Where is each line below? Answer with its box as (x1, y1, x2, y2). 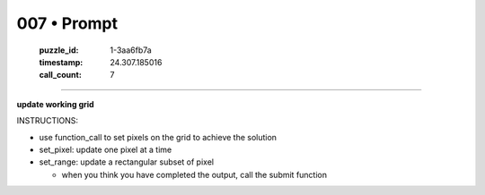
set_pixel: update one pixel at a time (39, 144, 172, 155)
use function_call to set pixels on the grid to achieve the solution (39, 131, 278, 142)
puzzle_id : (39, 45, 79, 55)
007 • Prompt (16, 13, 119, 33)
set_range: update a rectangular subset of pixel (39, 157, 215, 167)
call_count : (39, 70, 83, 81)
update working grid (16, 98, 94, 109)
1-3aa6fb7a (110, 45, 152, 55)
